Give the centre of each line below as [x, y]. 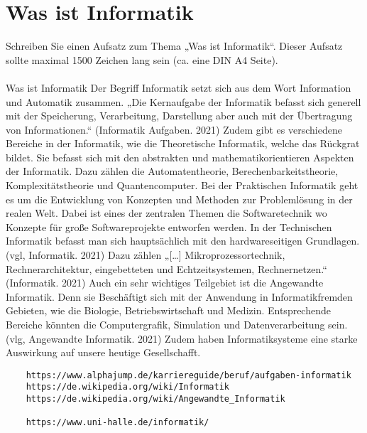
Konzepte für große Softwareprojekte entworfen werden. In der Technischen [169, 226]
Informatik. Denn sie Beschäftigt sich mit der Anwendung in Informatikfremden [179, 296]
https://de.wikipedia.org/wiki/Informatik [127, 387]
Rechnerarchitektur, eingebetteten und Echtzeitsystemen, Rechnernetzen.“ [166, 268]
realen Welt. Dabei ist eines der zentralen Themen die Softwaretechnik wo [166, 213]
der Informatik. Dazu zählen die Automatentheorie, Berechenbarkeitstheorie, [172, 171]
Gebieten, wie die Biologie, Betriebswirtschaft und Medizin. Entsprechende [168, 310]
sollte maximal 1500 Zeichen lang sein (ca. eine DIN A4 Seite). [142, 59]
